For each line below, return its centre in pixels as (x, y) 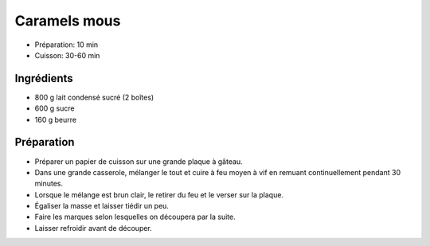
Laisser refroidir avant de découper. (94, 228)
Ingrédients (44, 78)
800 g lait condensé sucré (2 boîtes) (94, 97)
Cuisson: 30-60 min (67, 55)
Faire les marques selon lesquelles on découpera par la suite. (135, 217)
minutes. (49, 184)
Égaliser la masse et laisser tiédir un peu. (102, 206)
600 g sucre (55, 108)
